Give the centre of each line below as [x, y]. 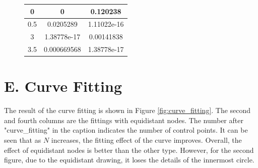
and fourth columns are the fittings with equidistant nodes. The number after [124, 120]
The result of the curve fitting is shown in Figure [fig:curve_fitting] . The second [127, 110]
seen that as [23, 140]
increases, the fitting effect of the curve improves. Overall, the [146, 140]
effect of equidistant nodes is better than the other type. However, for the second [129, 150]
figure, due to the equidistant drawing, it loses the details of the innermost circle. [129, 160]
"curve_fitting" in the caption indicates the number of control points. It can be [126, 130]
